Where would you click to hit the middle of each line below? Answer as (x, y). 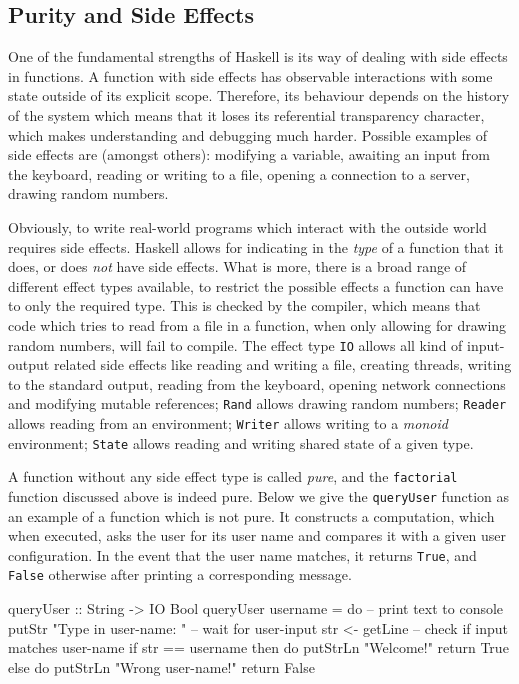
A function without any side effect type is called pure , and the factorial (233, 476)
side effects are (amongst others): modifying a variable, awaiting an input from (249, 154)
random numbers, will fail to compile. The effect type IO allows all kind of (235, 344)
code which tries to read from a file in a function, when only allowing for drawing (257, 324)
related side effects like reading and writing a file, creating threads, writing (282, 364)
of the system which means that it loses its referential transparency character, (246, 114)
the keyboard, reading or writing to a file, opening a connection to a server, (239, 173)
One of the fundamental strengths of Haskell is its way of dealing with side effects (258, 56)
